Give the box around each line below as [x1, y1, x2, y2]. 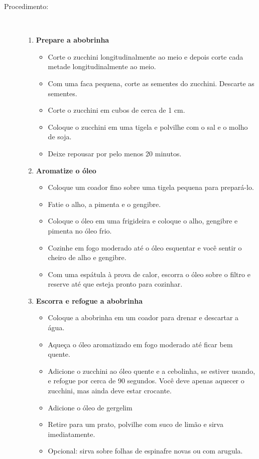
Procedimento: [4, 1, 49, 11]
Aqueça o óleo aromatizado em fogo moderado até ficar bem [48, 339, 233, 349]
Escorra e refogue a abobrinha [36, 295, 143, 306]
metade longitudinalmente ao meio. [48, 61, 156, 72]
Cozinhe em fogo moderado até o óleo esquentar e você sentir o [48, 242, 242, 253]
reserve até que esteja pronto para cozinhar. [48, 279, 183, 289]
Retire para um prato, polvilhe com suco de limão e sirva [48, 419, 223, 429]
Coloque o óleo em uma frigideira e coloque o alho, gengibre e [48, 215, 238, 226]
